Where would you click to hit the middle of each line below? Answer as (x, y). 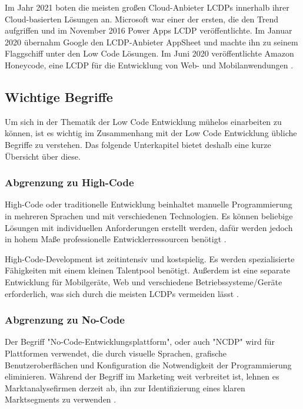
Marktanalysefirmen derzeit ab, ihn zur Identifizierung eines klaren (125, 387)
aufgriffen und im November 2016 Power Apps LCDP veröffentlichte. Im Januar (149, 30)
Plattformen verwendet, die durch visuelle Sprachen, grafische (116, 353)
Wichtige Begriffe (59, 96)
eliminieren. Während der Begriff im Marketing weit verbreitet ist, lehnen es (142, 376)
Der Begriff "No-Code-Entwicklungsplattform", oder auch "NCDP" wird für (140, 342)
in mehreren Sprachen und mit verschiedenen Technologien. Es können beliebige (149, 215)
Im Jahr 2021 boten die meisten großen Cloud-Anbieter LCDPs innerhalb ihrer (147, 7)
